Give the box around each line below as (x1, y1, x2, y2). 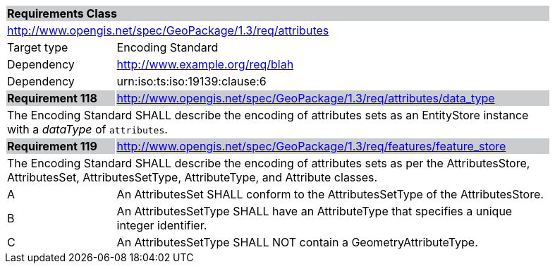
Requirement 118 (7, 91, 97, 105)
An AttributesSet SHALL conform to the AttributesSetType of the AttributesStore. (116, 187, 544, 201)
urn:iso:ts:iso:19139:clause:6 (116, 74, 267, 88)
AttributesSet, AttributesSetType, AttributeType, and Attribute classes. (7, 170, 378, 184)
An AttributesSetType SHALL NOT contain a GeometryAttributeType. (116, 235, 478, 249)
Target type (7, 40, 68, 54)
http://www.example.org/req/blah (116, 57, 294, 71)
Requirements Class (7, 6, 117, 20)
